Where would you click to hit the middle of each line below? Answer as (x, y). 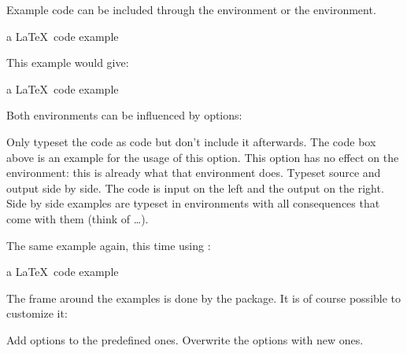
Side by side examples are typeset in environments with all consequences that (193, 203)
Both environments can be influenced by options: (124, 115)
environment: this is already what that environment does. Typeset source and (194, 173)
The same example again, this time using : (109, 245)
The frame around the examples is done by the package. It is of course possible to (204, 298)
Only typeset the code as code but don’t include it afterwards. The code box (191, 141)
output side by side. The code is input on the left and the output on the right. (195, 188)
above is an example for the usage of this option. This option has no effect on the (203, 157)
